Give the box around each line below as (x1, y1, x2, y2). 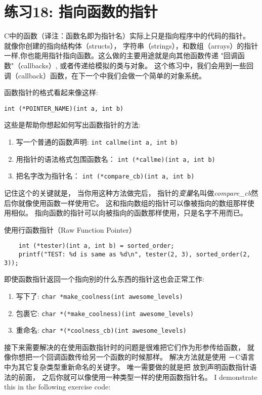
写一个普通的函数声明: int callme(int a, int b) (16, 136, 179, 147)
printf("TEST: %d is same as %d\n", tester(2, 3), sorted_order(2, (18, 250, 250, 258)
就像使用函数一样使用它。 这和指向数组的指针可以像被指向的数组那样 (18, 197, 247, 208)
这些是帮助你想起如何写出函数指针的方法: (4, 119, 141, 130)
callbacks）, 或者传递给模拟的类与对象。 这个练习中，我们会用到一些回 (21, 60, 253, 70)
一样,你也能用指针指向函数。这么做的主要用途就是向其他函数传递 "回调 (4, 50, 238, 61)
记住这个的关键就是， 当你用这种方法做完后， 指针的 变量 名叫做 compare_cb (4, 187, 251, 198)
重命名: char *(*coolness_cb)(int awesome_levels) (16, 325, 187, 335)
